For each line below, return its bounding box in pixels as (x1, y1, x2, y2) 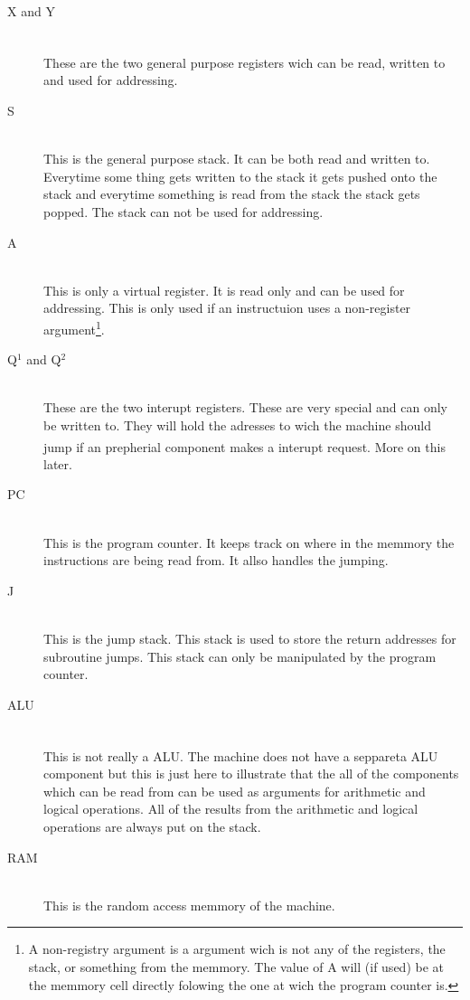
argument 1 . (43, 316, 105, 338)
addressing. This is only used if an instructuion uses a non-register (43, 298, 411, 317)
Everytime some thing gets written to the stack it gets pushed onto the (43, 166, 437, 185)
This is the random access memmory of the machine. (43, 895, 335, 914)
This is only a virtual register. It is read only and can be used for (43, 280, 405, 299)
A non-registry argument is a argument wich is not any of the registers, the (28, 939, 446, 958)
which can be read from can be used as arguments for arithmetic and (43, 781, 426, 800)
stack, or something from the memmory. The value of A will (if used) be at (28, 957, 444, 976)
